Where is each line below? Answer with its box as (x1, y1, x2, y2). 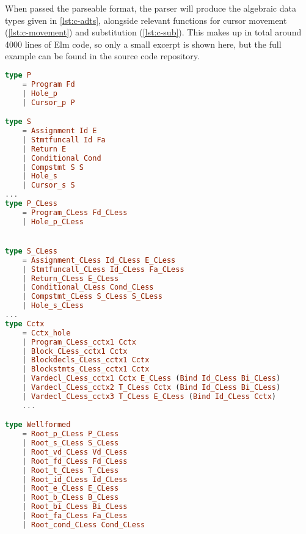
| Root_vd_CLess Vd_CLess (22, 447, 128, 456)
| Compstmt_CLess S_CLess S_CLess (22, 292, 162, 301)
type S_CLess (5, 246, 57, 255)
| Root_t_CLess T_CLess (22, 466, 119, 475)
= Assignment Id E (22, 126, 97, 135)
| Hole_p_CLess (22, 217, 84, 226)
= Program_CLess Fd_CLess (22, 208, 128, 217)
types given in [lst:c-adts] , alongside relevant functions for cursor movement (5, 13, 287, 26)
